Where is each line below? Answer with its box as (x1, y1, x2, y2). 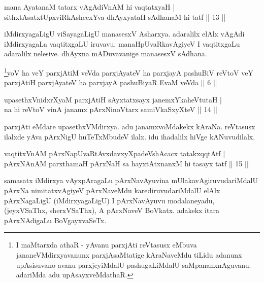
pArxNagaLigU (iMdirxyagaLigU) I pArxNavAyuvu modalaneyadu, (4, 195, 215, 205)
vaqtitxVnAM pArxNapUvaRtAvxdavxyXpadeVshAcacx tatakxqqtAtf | (4, 148, 225, 159)
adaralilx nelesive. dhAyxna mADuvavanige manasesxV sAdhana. (4, 48, 207, 59)
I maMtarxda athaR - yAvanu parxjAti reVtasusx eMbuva (16, 239, 197, 250)
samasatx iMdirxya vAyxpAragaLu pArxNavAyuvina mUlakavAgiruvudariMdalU (4, 175, 258, 186)
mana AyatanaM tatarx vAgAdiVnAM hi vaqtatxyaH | (4, 2, 175, 12)
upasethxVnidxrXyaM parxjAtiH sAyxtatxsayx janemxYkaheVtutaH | (4, 94, 222, 104)
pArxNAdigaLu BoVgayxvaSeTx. (4, 215, 107, 225)
